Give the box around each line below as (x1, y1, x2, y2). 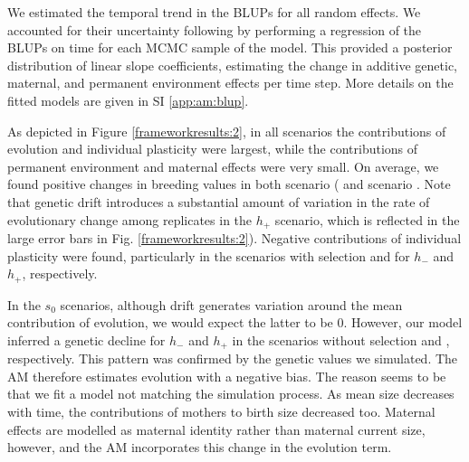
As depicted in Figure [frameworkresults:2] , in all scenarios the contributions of (7, 121, 446, 140)
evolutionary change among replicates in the (7, 210, 253, 229)
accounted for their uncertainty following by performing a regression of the (7, 20, 422, 39)
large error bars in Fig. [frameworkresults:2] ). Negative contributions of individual (7, 228, 462, 247)
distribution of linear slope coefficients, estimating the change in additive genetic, (7, 55, 457, 74)
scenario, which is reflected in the (274, 210, 460, 229)
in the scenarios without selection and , (232, 330, 450, 349)
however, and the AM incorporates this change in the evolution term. (7, 438, 392, 457)
